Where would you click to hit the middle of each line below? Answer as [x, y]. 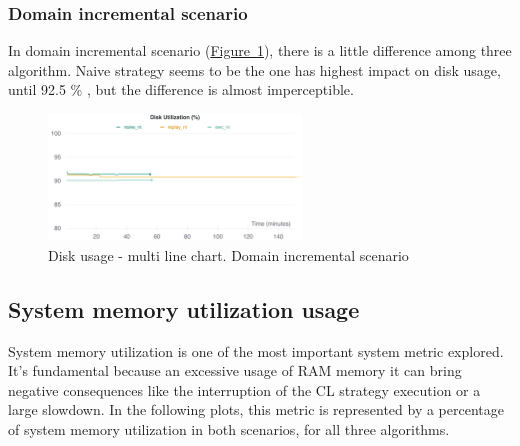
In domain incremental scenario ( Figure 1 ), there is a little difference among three [260, 50]
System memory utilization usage [184, 308]
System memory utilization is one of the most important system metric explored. [256, 350]
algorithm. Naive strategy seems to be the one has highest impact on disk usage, [254, 69]
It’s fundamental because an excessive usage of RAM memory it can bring [235, 370]
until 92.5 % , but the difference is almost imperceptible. [181, 89]
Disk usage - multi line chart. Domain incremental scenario [228, 254]
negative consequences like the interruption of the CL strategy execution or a [244, 389]
